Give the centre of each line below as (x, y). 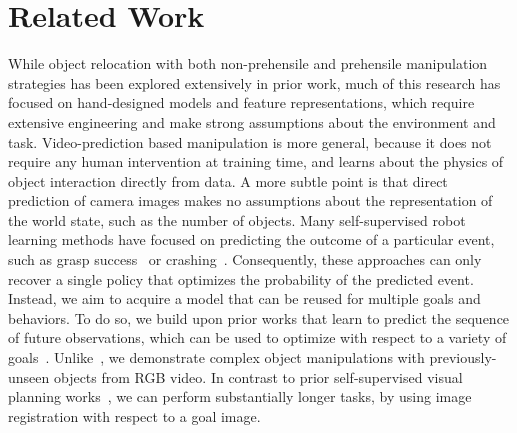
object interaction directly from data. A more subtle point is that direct (228, 180)
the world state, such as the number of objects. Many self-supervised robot (237, 219)
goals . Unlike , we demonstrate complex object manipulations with (216, 357)
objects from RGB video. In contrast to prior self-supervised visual (258, 376)
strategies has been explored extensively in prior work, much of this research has (254, 82)
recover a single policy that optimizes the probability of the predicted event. (241, 278)
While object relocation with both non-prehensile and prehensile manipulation (248, 63)
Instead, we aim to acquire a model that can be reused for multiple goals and (244, 298)
